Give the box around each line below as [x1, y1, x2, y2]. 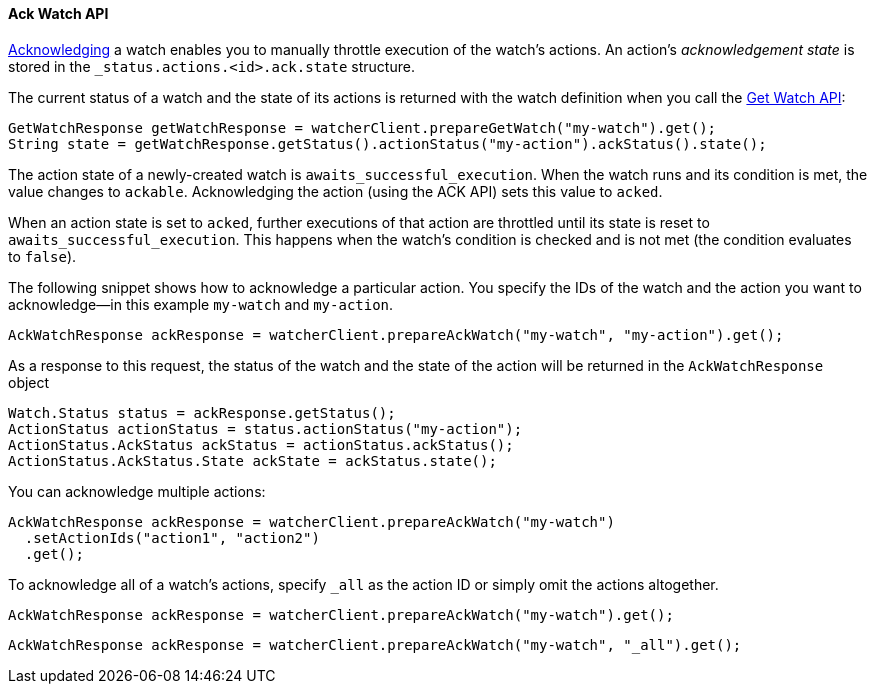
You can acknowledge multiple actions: [8, 482, 266, 500]
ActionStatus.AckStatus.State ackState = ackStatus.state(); [8, 452, 497, 469]
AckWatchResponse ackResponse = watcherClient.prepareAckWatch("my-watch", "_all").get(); [8, 636, 742, 653]
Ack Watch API [8, 5, 109, 22]
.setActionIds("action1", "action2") [24, 529, 320, 546]
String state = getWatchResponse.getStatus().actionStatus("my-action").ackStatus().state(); [8, 135, 767, 152]
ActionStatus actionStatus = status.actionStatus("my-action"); [8, 420, 523, 437]
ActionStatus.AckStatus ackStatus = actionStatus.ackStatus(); [8, 436, 514, 453]
